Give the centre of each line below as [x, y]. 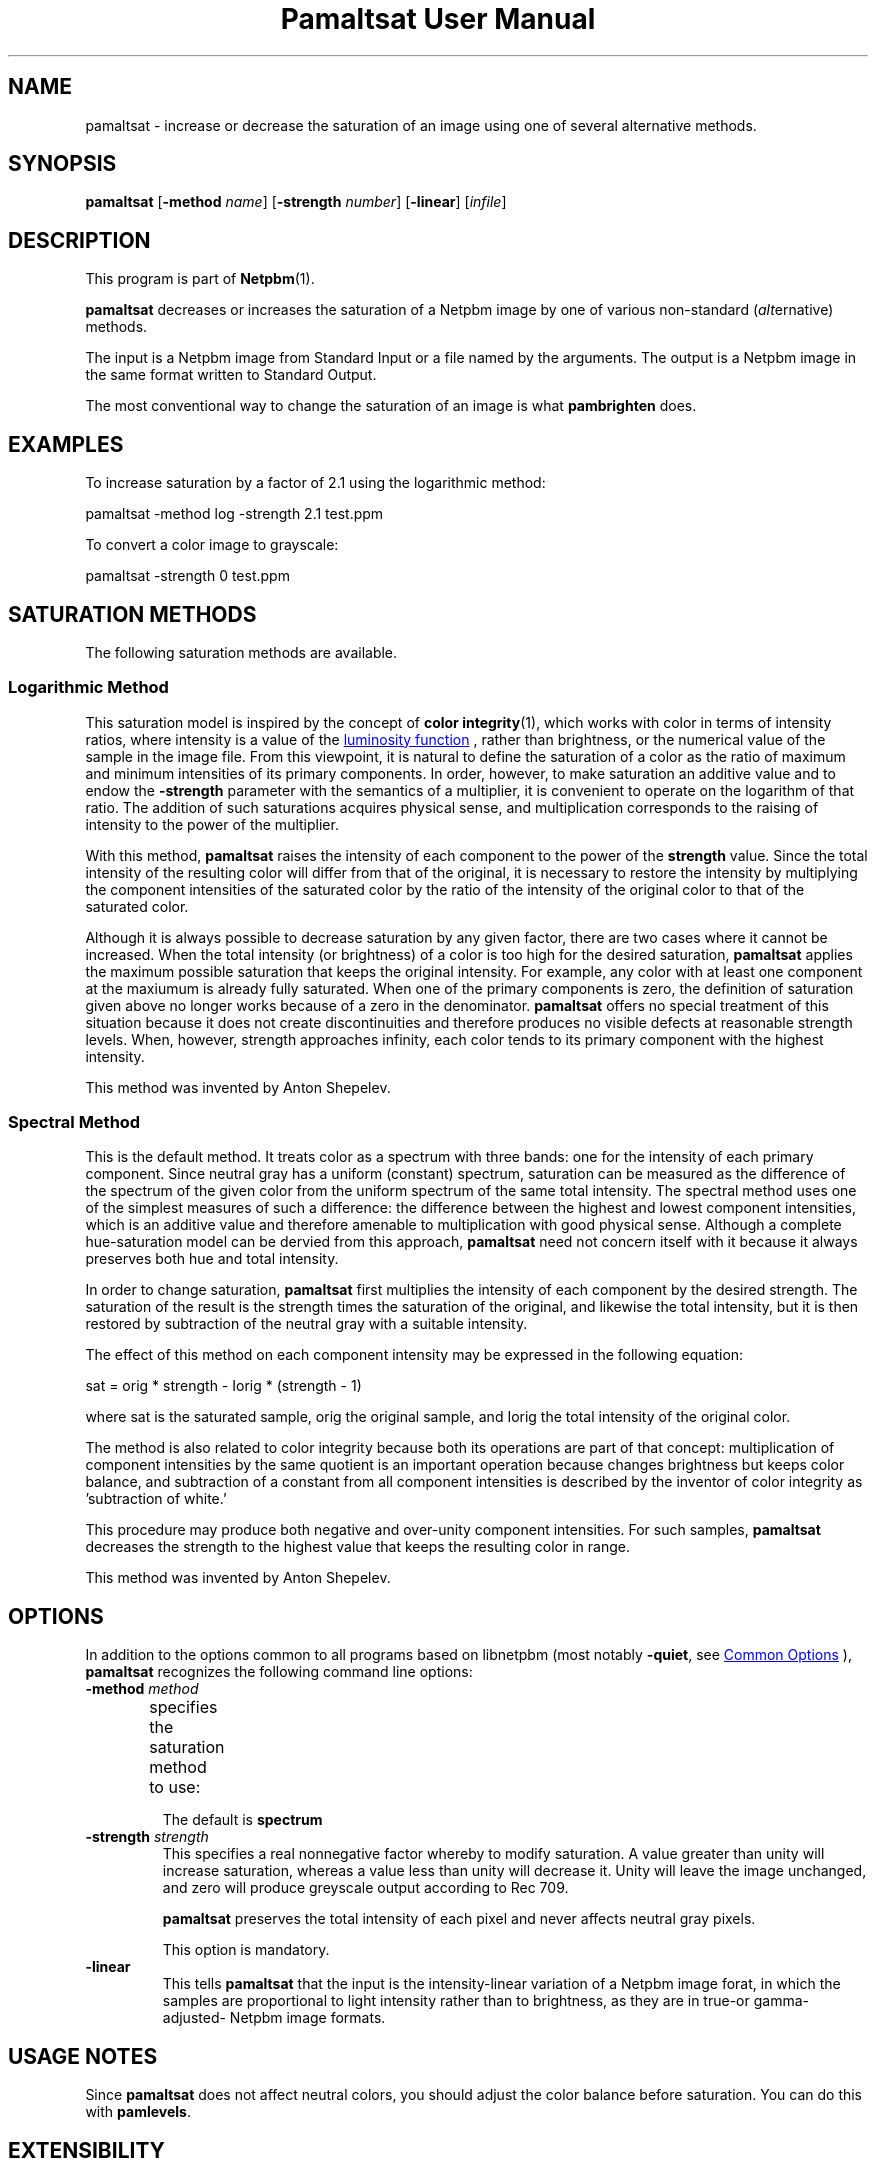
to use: [175, 1787]
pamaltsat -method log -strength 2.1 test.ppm [234, 514]
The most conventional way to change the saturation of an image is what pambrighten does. [391, 406]
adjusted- [194, 2018]
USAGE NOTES [83, 2056]
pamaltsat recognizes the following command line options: [279, 1672]
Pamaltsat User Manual [438, 19]
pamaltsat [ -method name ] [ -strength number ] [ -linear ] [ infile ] [296, 202]
